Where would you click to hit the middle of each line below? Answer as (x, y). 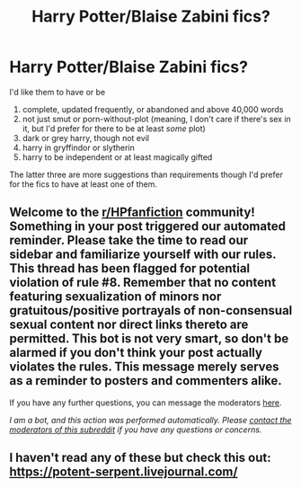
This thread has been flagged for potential (130, 268)
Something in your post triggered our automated (147, 226)
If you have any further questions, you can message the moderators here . (146, 403)
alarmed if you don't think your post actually (136, 353)
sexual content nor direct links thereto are (129, 325)
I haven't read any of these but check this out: (140, 458)
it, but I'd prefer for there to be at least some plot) (114, 129)
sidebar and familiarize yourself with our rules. (143, 255)
